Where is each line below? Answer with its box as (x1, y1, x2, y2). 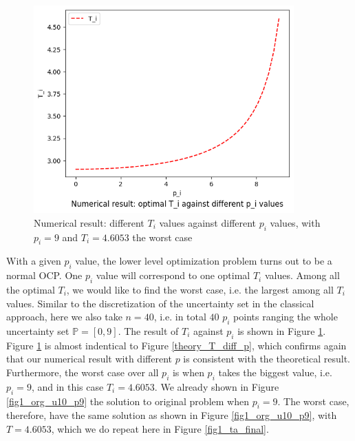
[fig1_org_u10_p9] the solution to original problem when (6, 393, 249, 408)
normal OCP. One (6, 268, 83, 283)
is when (172, 365, 204, 379)
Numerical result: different (34, 215, 144, 229)
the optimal (6, 282, 55, 296)
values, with (270, 215, 321, 229)
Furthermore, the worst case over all (6, 365, 159, 379)
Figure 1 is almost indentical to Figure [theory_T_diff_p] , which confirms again (6, 338, 347, 352)
